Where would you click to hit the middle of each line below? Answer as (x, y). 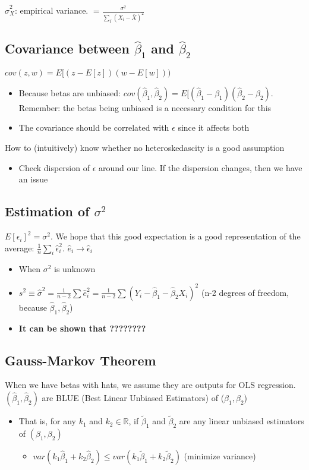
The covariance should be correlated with (94, 127)
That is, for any (47, 421)
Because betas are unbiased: (70, 92)
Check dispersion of (54, 167)
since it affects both (214, 127)
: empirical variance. (51, 10)
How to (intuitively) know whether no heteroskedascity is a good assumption (145, 148)
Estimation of (47, 211)
